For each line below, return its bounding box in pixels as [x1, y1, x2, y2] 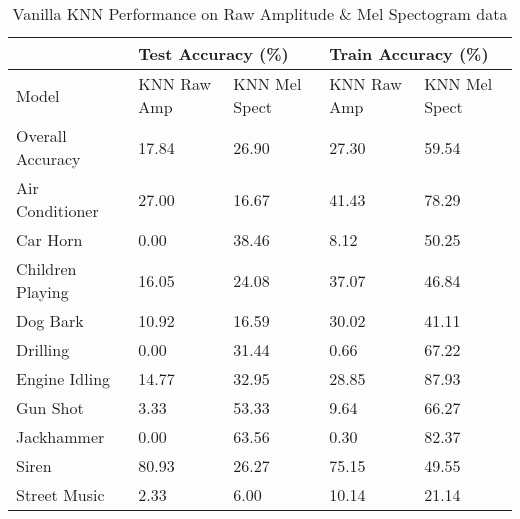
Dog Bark [16, 309, 84, 332]
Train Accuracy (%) [329, 42, 489, 65]
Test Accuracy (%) [138, 42, 289, 65]
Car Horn [16, 228, 83, 251]
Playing [16, 280, 69, 303]
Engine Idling [16, 367, 111, 390]
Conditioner [16, 199, 99, 222]
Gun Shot [16, 396, 84, 419]
